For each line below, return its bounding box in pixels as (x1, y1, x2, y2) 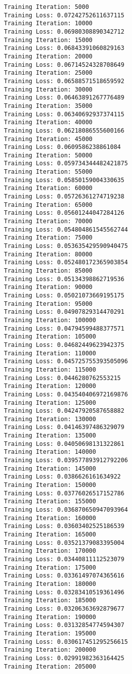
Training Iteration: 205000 (4, 663, 96, 670)
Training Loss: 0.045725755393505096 (4, 358, 128, 365)
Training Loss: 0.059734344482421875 (4, 160, 128, 167)
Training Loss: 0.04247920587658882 (4, 407, 125, 415)
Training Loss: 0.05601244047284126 (4, 209, 125, 217)
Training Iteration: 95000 (4, 300, 92, 307)
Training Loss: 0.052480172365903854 (4, 259, 128, 266)
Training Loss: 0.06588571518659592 (4, 77, 125, 85)
